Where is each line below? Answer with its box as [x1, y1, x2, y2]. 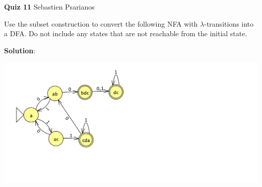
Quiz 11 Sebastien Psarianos [4, 2, 95, 12]
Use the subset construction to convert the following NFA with [4, 18, 198, 29]
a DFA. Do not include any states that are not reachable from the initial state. [4, 28, 247, 39]
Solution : [4, 45, 36, 55]
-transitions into [204, 18, 254, 29]
